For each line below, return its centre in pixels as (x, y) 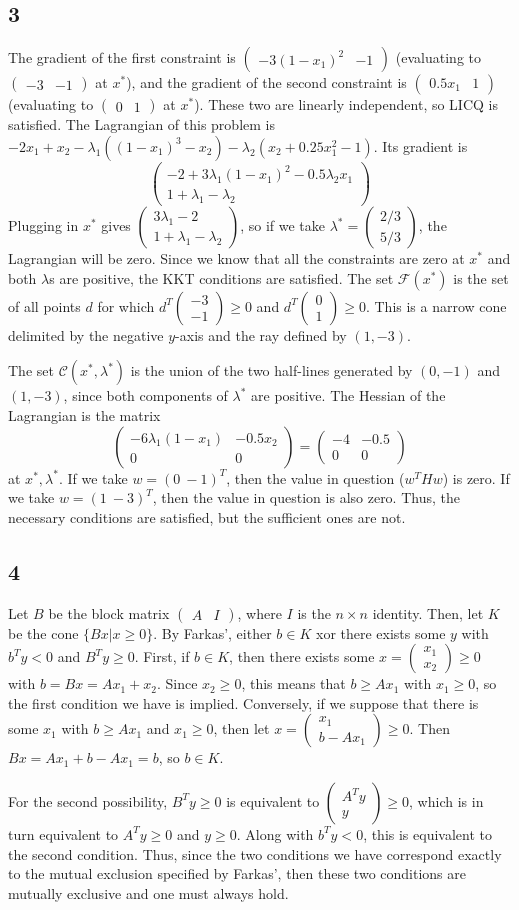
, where (259, 612)
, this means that (293, 683)
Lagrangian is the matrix (84, 415)
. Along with (275, 833)
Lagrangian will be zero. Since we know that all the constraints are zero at (236, 258)
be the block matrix (109, 612)
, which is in (446, 800)
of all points (44, 305)
